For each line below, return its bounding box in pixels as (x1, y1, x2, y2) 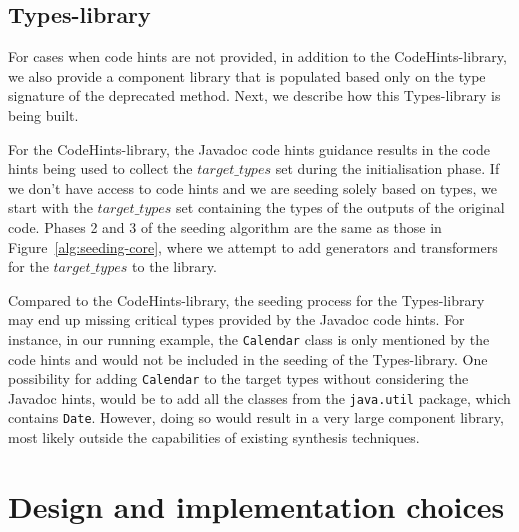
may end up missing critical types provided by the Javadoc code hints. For (8, 309, 465, 330)
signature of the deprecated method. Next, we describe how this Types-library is (8, 85, 501, 106)
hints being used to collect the (8, 158, 193, 179)
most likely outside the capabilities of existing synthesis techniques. (8, 427, 420, 448)
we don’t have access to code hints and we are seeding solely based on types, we (8, 177, 497, 198)
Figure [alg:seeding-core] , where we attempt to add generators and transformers (8, 236, 498, 257)
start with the (8, 197, 93, 218)
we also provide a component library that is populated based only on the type (8, 65, 486, 86)
